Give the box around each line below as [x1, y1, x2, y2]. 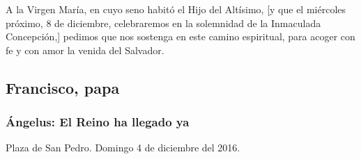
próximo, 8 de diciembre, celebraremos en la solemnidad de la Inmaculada [6, 15, 321, 30]
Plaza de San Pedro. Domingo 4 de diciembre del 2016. [6, 140, 240, 155]
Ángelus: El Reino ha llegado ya [6, 113, 190, 131]
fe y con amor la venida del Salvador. [6, 42, 164, 57]
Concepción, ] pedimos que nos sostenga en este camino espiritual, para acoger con [6, 29, 355, 44]
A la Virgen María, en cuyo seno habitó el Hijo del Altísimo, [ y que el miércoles [6, 2, 346, 16]
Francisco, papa [6, 76, 120, 98]
